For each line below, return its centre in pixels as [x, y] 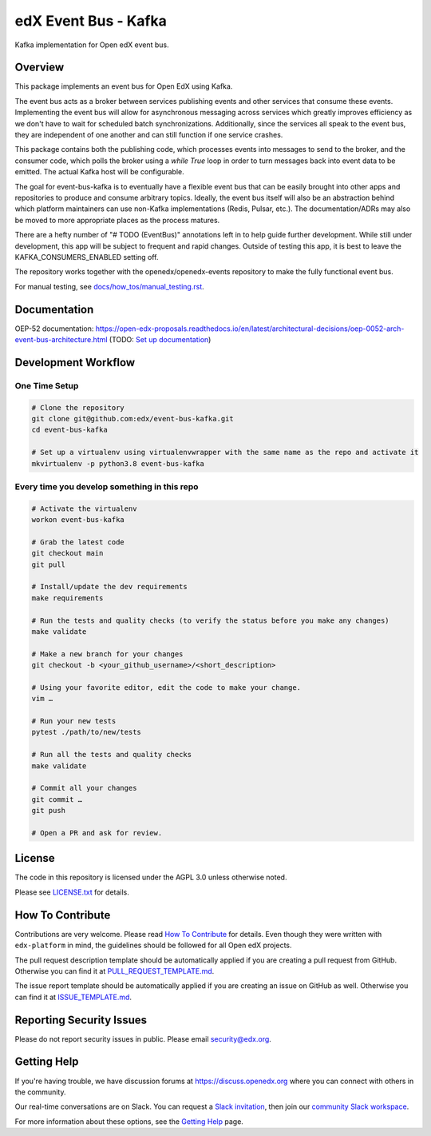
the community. [40, 1092]
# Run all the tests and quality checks [111, 755]
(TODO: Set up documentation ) [160, 339]
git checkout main [67, 553]
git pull [49, 564]
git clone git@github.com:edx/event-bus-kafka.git [133, 419]
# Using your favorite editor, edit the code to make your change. [166, 687]
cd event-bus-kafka [69, 430]
